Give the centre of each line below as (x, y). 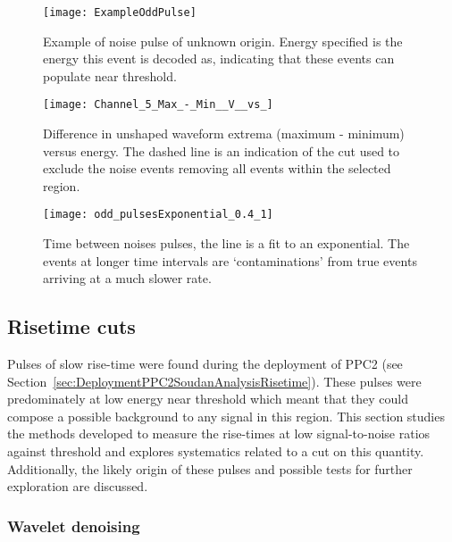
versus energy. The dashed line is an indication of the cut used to (222, 150)
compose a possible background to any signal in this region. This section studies (226, 416)
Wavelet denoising (74, 525)
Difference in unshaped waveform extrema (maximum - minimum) (224, 133)
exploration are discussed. (78, 486)
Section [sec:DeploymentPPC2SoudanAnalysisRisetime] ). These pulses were (214, 381)
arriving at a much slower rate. (127, 278)
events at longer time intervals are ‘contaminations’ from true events (230, 260)
